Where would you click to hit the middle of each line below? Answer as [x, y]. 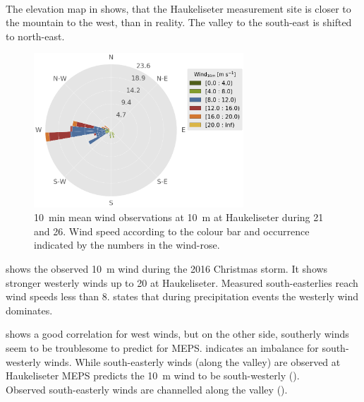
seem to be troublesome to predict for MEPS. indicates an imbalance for [162, 347]
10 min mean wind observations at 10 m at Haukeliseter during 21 [179, 217]
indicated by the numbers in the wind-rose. [127, 245]
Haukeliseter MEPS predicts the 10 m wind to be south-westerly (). [153, 376]
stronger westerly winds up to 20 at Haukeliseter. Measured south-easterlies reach [182, 282]
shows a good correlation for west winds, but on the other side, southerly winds [177, 334]
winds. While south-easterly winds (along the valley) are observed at [192, 361]
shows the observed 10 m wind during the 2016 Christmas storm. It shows [167, 268]
